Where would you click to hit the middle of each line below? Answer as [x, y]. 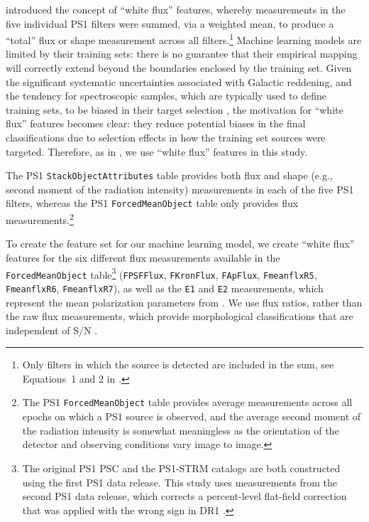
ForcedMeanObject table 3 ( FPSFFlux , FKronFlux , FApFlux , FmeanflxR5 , [161, 273]
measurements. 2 [40, 219]
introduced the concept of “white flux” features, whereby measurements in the [176, 9]
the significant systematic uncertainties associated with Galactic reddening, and [179, 81]
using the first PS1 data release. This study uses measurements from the [180, 482]
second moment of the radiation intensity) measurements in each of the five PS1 [180, 189]
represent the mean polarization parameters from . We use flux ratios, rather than [184, 302]
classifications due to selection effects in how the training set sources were [166, 137]
